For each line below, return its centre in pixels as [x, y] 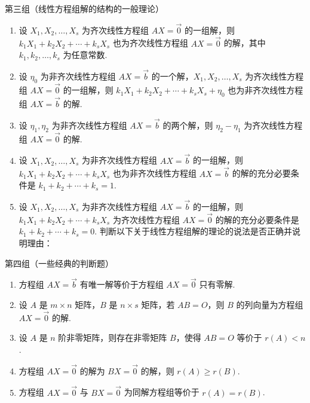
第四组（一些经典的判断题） [59, 263]
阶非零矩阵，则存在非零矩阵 [113, 338]
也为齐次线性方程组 [150, 43]
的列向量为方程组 [270, 304]
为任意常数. [85, 55]
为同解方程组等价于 [162, 392]
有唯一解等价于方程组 [122, 284]
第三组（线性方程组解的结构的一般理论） [84, 8]
